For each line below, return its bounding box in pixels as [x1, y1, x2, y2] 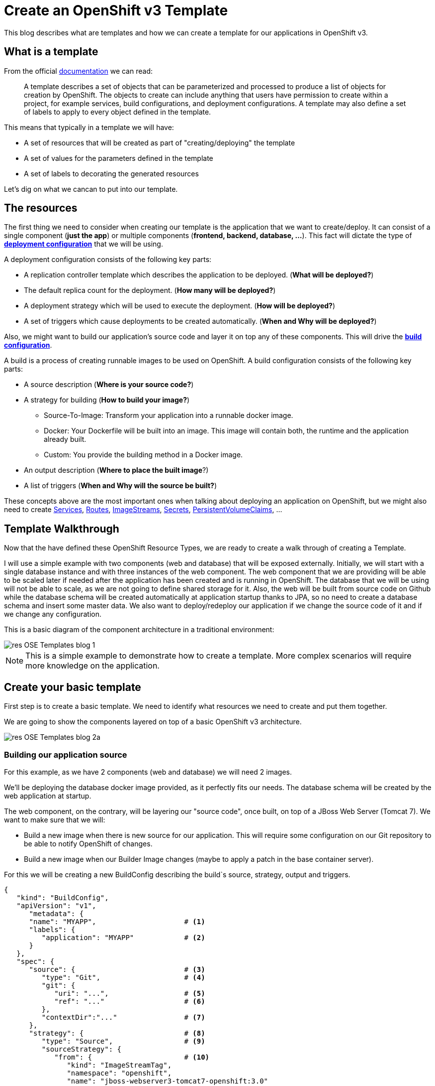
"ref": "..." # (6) [54, 997, 205, 1005]
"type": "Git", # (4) [41, 973, 205, 981]
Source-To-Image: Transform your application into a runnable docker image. [44, 411, 293, 420]
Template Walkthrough [4, 522, 119, 535]
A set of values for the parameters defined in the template [24, 153, 213, 162]
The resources [4, 202, 78, 215]
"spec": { [16, 957, 55, 965]
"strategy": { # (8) [29, 1029, 205, 1037]
